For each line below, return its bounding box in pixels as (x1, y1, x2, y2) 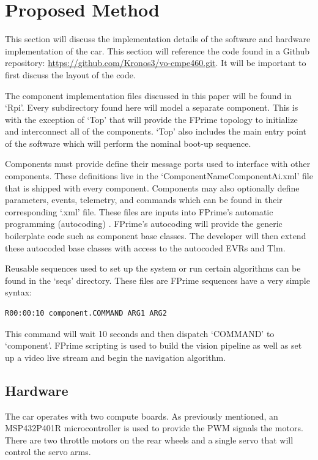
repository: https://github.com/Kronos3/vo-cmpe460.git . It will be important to (5, 56, 306, 69)
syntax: (5, 286, 32, 299)
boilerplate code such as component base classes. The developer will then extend (5, 229, 306, 242)
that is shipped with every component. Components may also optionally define (5, 181, 300, 194)
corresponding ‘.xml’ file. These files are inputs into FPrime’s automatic (5, 205, 273, 218)
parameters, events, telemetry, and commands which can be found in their (5, 193, 283, 206)
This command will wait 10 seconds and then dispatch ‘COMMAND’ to (5, 327, 275, 339)
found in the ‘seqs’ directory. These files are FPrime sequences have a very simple (5, 273, 310, 286)
